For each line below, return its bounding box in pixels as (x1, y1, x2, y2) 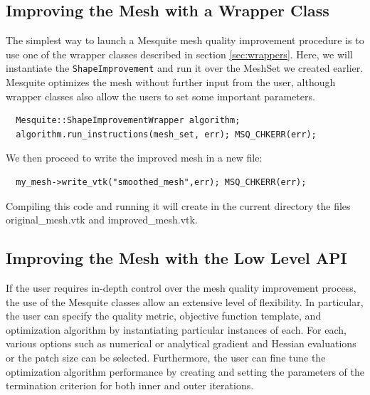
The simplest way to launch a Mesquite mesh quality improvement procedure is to (6, 33, 364, 48)
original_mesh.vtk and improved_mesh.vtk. (6, 212, 198, 227)
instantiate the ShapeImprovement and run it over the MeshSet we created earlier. (6, 60, 364, 75)
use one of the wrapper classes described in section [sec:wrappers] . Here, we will (6, 46, 353, 61)
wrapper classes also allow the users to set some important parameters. (6, 88, 315, 103)
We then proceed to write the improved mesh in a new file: (6, 150, 263, 165)
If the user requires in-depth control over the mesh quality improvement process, (6, 280, 356, 295)
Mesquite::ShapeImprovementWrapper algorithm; (16, 115, 240, 126)
